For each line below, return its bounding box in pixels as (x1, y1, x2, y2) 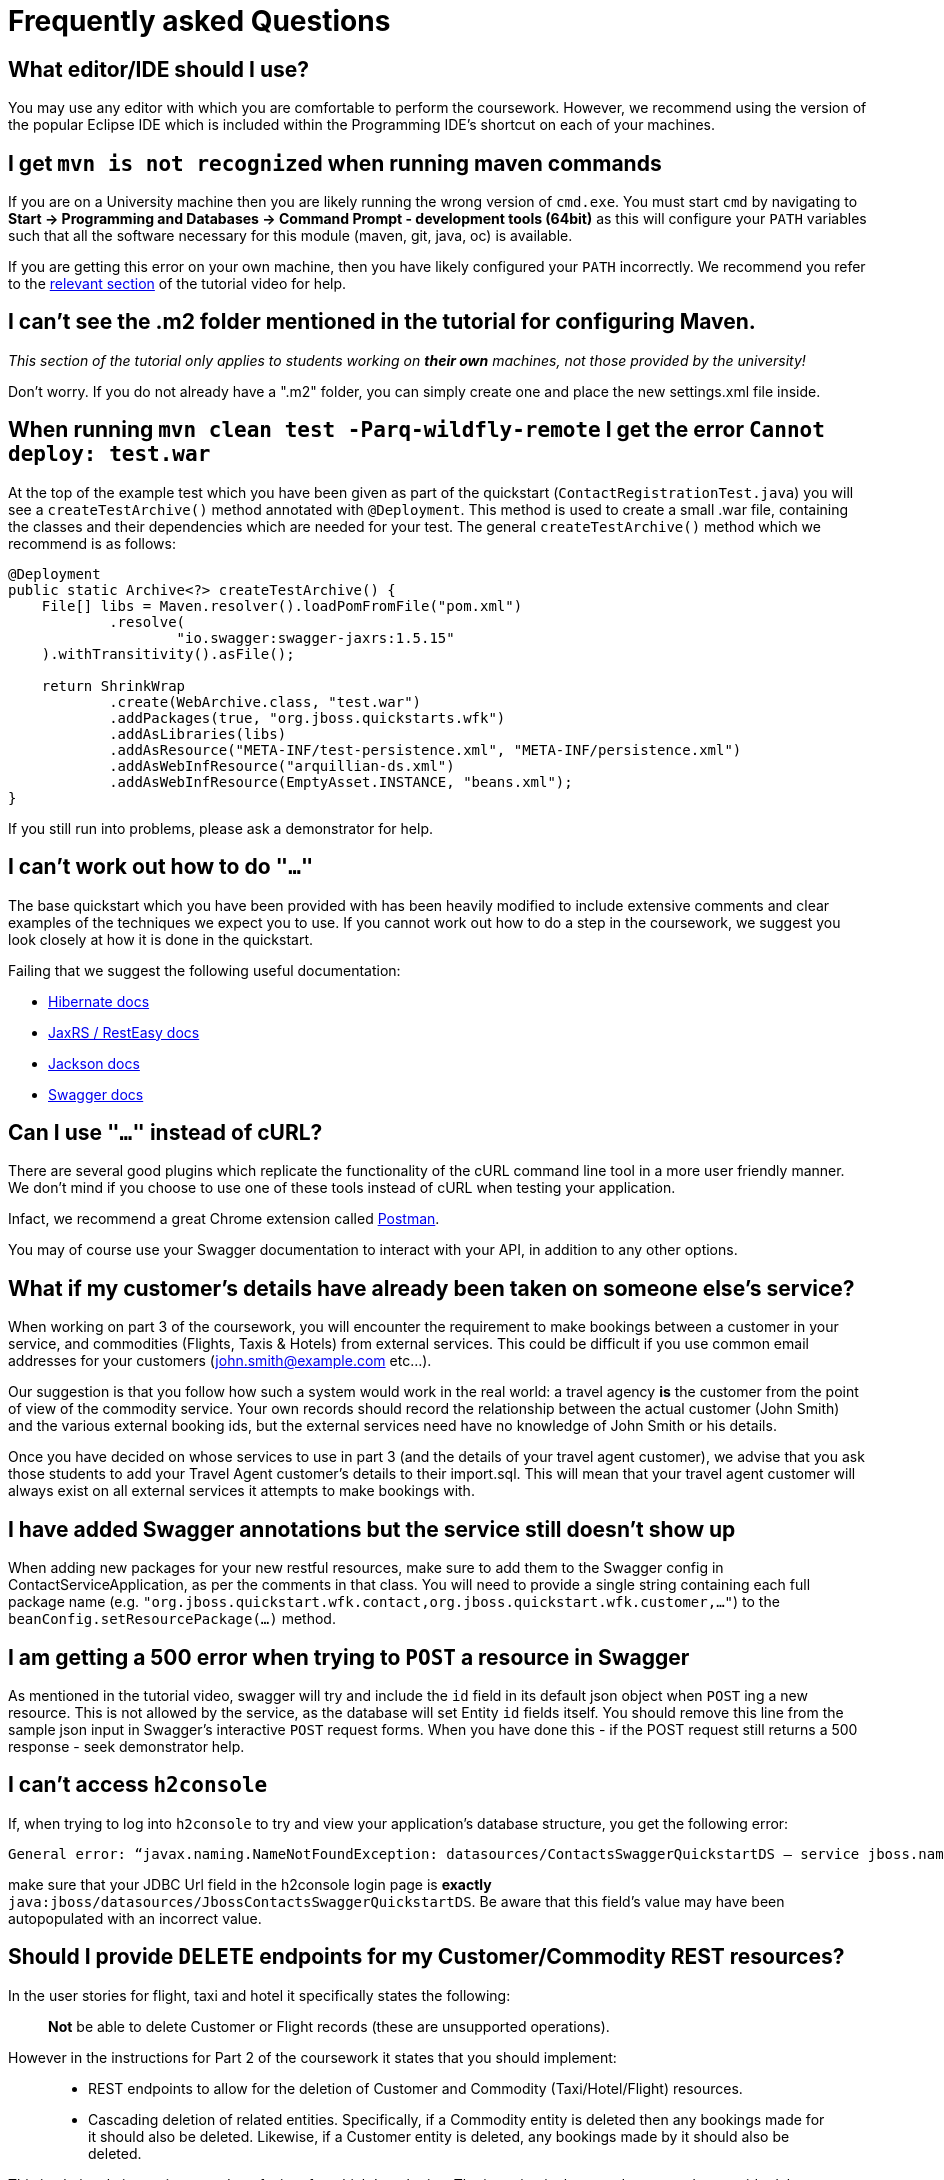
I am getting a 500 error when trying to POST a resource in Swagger (8, 1644, 690, 1670)
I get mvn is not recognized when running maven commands (8, 150, 662, 176)
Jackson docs (48, 1054, 140, 1072)
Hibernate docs (48, 992, 150, 1010)
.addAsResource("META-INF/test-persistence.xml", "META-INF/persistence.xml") (109, 741, 742, 758)
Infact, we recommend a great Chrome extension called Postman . (8, 1210, 440, 1228)
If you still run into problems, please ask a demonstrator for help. (8, 819, 434, 837)
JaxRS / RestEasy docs (48, 1023, 200, 1041)
